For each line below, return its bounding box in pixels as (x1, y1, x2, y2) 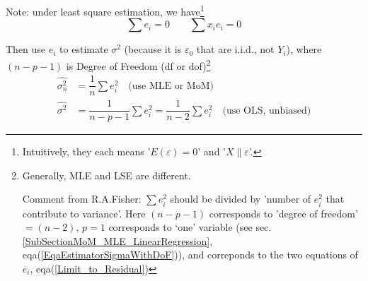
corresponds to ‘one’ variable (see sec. (108, 220, 272, 234)
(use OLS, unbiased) (222, 105, 311, 116)
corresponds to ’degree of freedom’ (209, 205, 358, 220)
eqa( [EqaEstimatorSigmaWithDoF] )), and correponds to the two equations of (22, 247, 358, 262)
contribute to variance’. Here (22, 205, 146, 220)
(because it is (124, 42, 182, 56)
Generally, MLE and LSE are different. (22, 167, 191, 182)
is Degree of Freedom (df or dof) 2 (66, 56, 211, 73)
